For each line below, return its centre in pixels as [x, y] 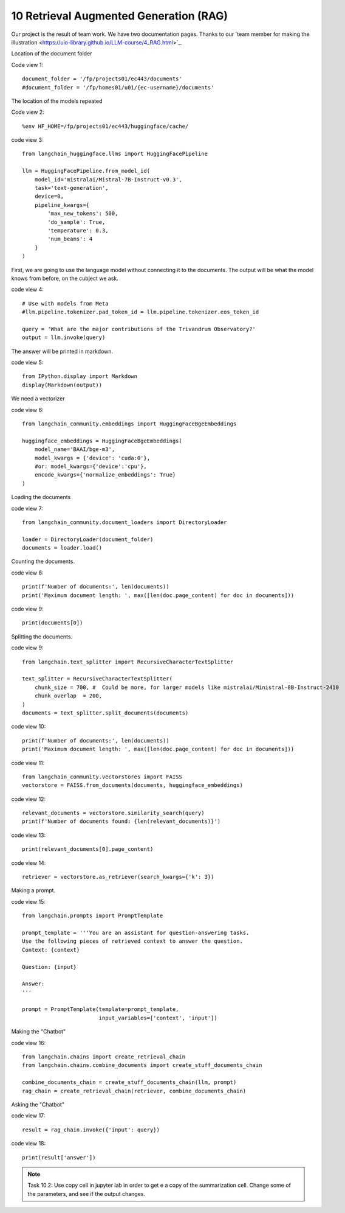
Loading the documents [41, 497]
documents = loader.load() [62, 548]
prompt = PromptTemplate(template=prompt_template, [101, 1009]
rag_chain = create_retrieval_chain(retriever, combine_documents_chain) [134, 1091]
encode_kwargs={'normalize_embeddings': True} [105, 475]
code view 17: [28, 1116]
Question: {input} [50, 967]
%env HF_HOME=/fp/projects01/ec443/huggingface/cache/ [105, 126]
